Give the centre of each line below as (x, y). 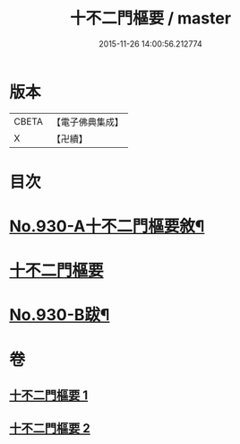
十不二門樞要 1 (49, 396)
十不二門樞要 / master (150, 18)
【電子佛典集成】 (87, 122)
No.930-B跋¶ (60, 315)
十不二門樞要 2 (50, 428)
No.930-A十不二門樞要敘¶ (107, 226)
